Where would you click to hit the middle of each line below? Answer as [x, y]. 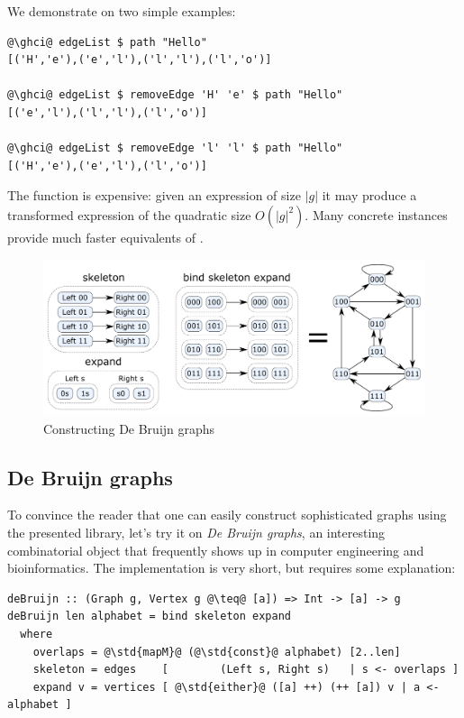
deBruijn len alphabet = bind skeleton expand [149, 617]
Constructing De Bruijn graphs [129, 428]
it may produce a [369, 195]
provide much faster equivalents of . [105, 237]
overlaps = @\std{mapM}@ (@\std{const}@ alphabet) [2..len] [217, 652]
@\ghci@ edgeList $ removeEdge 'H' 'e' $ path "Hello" [175, 95]
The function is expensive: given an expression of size [154, 195]
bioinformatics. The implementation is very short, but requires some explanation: [232, 568]
